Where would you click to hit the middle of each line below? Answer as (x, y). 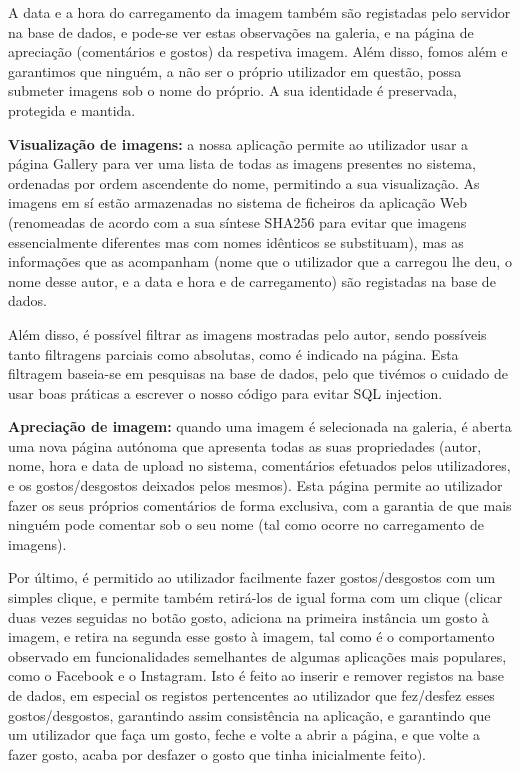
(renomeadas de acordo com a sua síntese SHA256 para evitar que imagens (237, 221)
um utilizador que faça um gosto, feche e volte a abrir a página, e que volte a (244, 734)
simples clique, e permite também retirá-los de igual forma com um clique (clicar (255, 597)
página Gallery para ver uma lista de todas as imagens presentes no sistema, (242, 163)
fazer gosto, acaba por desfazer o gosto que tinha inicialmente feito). (217, 753)
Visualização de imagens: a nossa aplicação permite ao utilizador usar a (238, 143)
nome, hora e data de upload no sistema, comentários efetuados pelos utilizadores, (259, 465)
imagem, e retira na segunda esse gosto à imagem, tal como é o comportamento (251, 636)
